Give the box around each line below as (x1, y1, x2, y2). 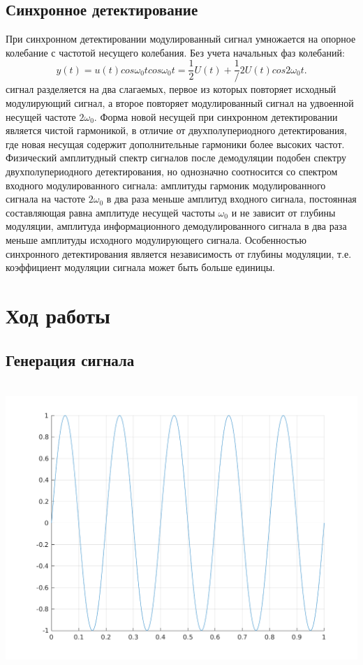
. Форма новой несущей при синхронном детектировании (94, 109, 338, 124)
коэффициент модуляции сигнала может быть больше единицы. (6, 260, 275, 275)
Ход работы (6, 300, 110, 329)
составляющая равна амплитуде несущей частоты (6, 205, 215, 219)
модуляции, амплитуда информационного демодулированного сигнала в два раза (6, 219, 347, 233)
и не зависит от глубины (231, 205, 336, 219)
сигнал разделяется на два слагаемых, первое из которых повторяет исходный (6, 82, 336, 96)
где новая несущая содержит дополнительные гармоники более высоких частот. (6, 136, 345, 151)
